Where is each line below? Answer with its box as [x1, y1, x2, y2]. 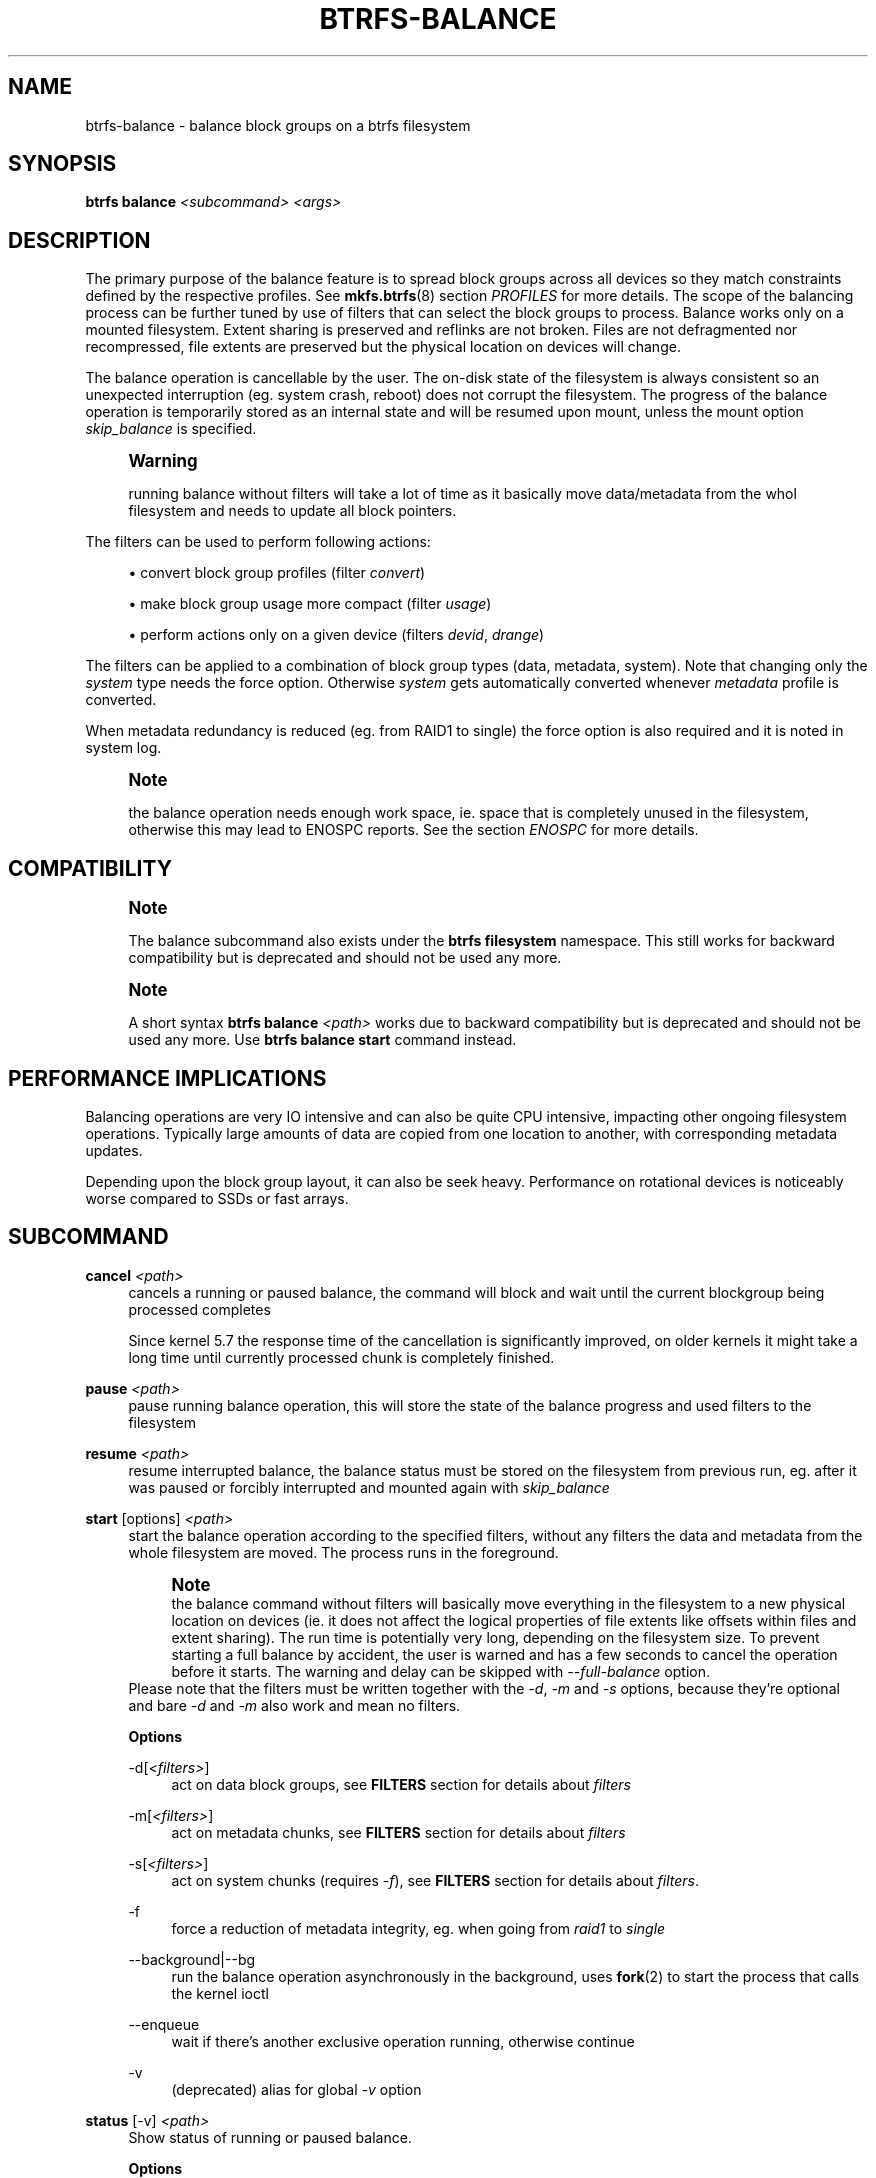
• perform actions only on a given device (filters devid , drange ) [128, 626, 545, 644]
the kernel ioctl [171, 1984, 269, 2002]
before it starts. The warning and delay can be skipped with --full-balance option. [171, 1662, 710, 1680]
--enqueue [128, 2015, 200, 2033]
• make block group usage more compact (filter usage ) [128, 595, 492, 613]
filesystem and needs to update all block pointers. [128, 502, 457, 520]
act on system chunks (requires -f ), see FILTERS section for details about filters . [171, 1871, 700, 1889]
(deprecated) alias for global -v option [171, 2080, 422, 2098]
